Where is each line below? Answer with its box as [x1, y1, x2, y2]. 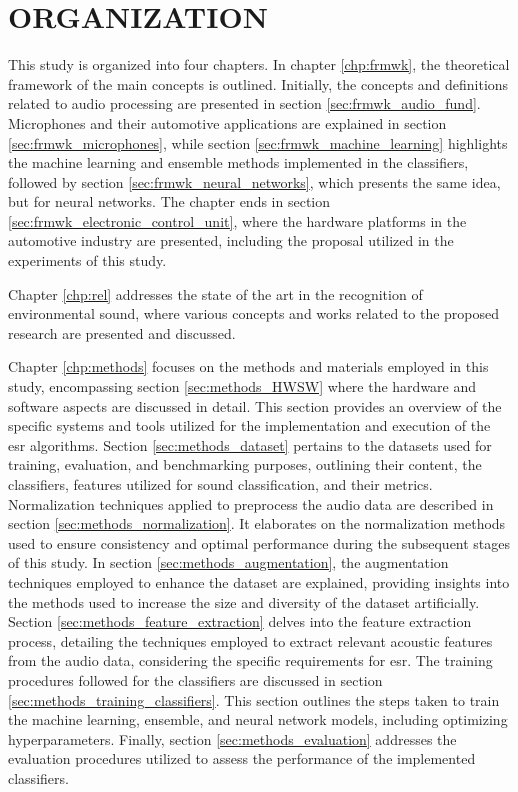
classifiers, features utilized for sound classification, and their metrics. [8, 474, 433, 494]
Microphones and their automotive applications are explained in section [8, 112, 447, 133]
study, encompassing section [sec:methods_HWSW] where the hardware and [8, 376, 477, 397]
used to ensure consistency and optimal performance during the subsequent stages [8, 532, 511, 553]
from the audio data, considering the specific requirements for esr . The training [8, 650, 493, 671]
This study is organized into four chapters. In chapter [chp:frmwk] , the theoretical [8, 54, 510, 75]
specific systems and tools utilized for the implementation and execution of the [8, 415, 491, 436]
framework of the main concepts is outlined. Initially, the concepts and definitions [8, 73, 509, 94]
